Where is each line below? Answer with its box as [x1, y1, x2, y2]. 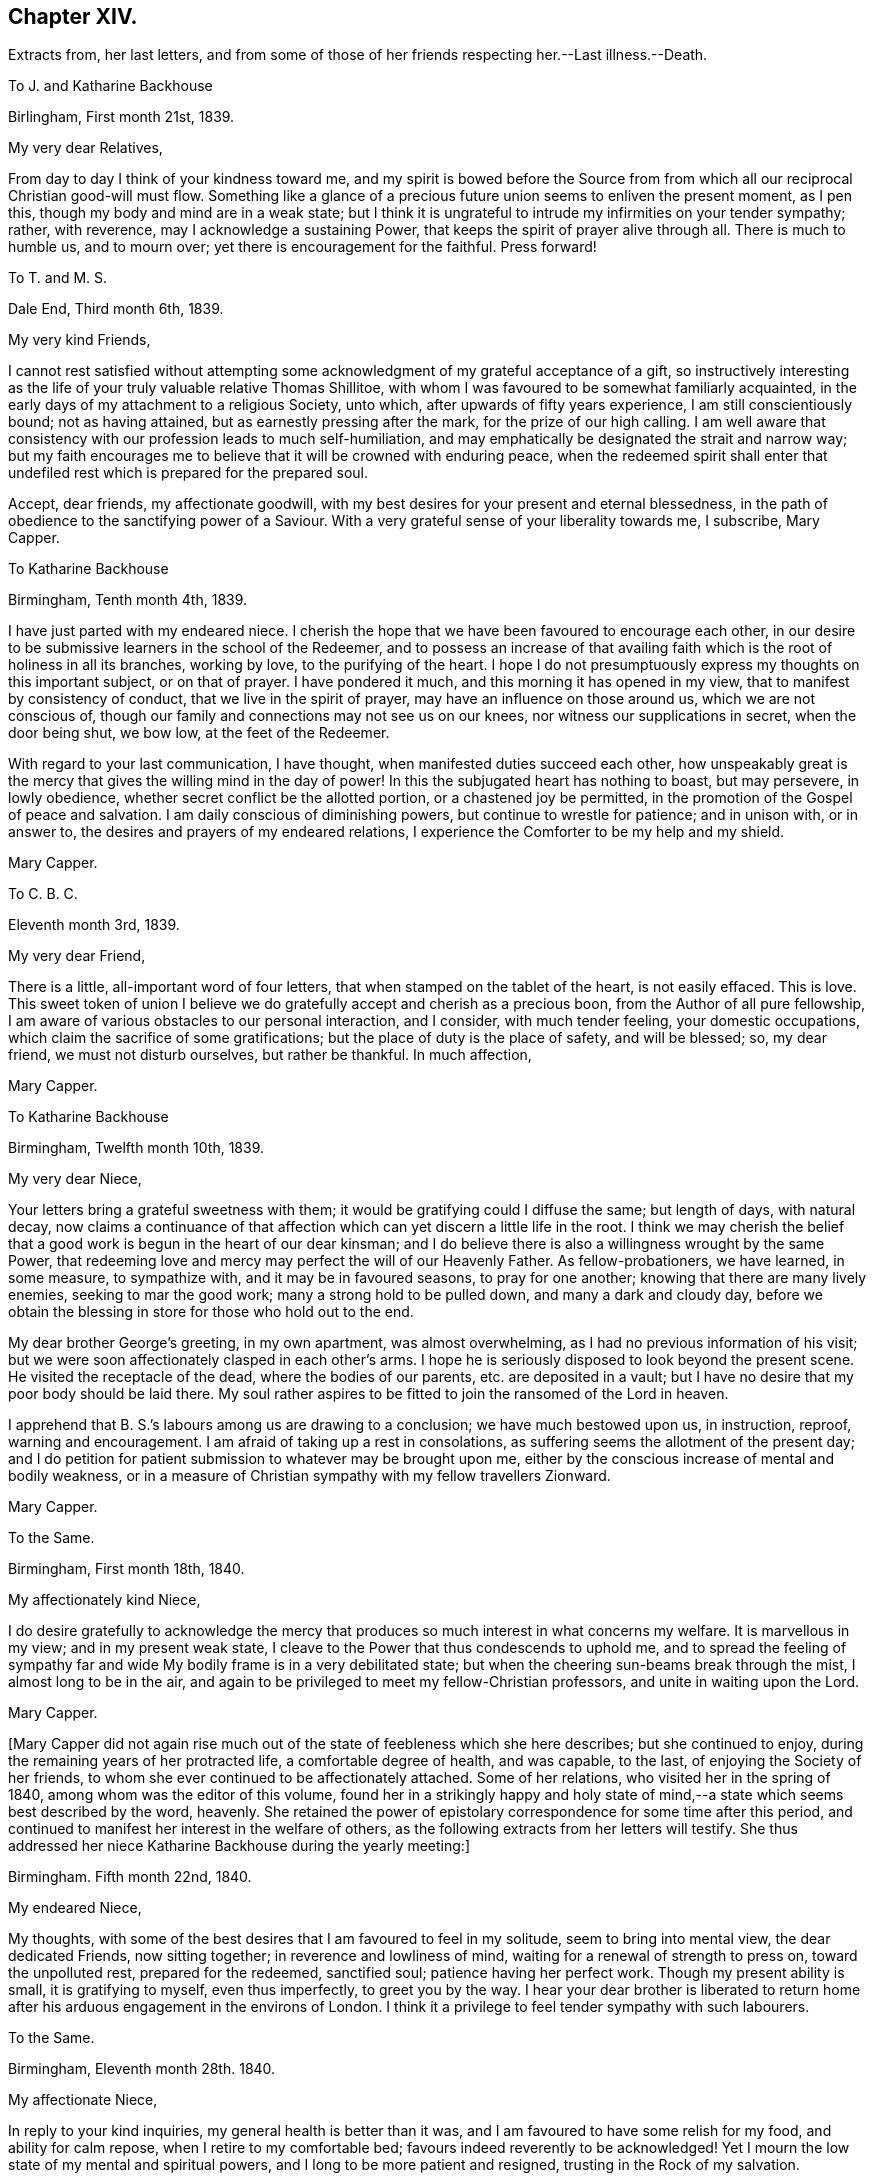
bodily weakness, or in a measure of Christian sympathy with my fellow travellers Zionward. [8, 1467, 611, 1485]
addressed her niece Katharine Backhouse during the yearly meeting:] [8, 1837, 470, 1855]
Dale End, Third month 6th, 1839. [8, 300, 224, 318]
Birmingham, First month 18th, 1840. [8, 1560, 245, 1578]
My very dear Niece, [8, 1170, 142, 1188]
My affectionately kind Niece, [8, 1591, 201, 1609]
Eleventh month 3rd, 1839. [8, 916, 180, 934]
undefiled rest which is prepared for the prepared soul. [8, 464, 369, 482]
